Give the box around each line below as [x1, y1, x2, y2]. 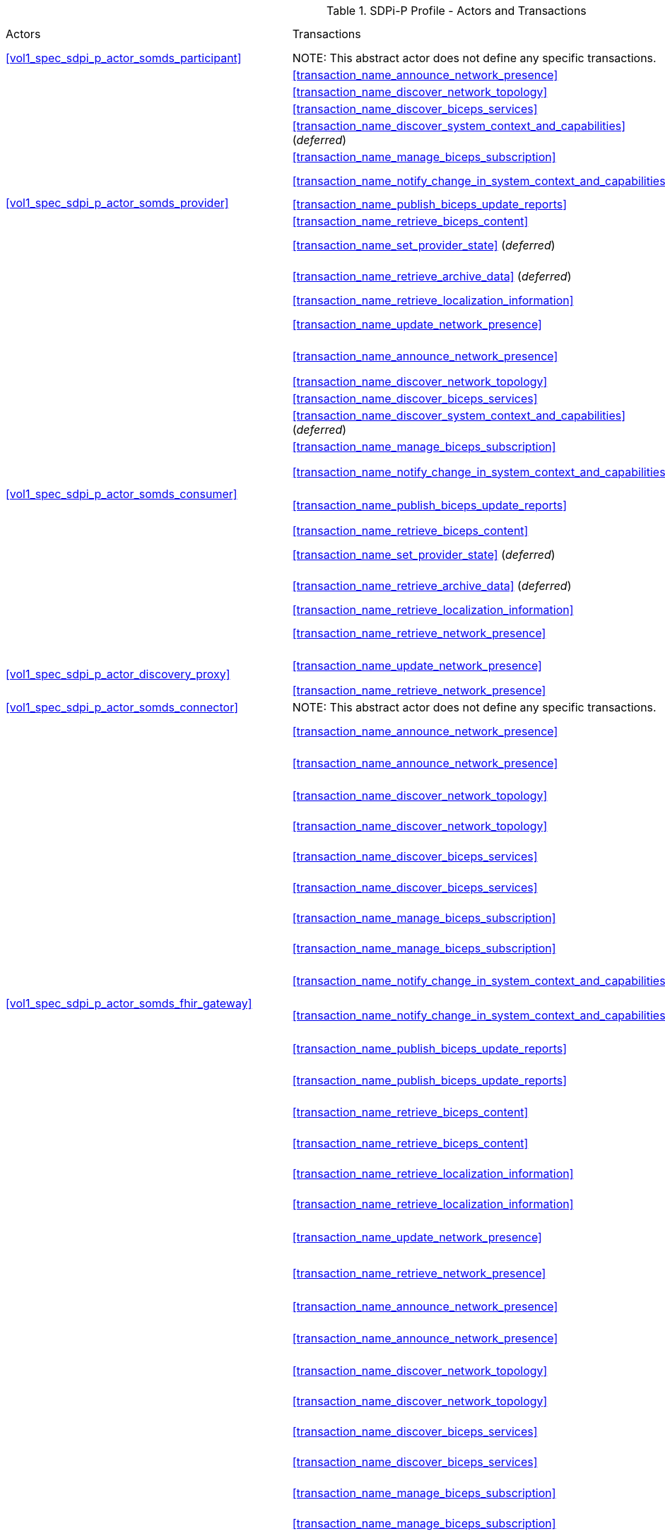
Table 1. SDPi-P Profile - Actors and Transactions [326, 4, 587, 18]
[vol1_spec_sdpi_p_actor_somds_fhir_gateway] [6, 996, 252, 1011]
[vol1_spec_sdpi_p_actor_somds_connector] [6, 700, 238, 715]
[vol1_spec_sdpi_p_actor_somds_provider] [6, 196, 229, 211]
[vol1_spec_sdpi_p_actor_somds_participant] [6, 51, 242, 65]
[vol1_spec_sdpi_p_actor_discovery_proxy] [6, 666, 230, 681]
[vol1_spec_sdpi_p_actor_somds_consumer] [6, 487, 237, 502]
